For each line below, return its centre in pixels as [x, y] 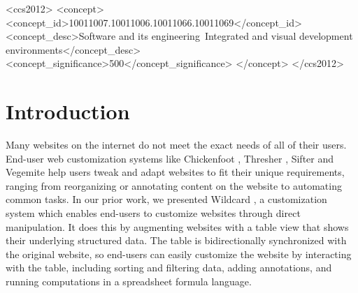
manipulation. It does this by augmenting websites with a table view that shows [177, 226]
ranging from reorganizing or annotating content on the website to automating [174, 185]
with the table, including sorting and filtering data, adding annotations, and [169, 268]
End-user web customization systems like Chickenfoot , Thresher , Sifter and [170, 158]
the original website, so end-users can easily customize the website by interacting [179, 254]
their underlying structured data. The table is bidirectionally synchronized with [176, 240]
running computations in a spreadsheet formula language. [129, 281]
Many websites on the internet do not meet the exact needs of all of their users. [176, 145]
